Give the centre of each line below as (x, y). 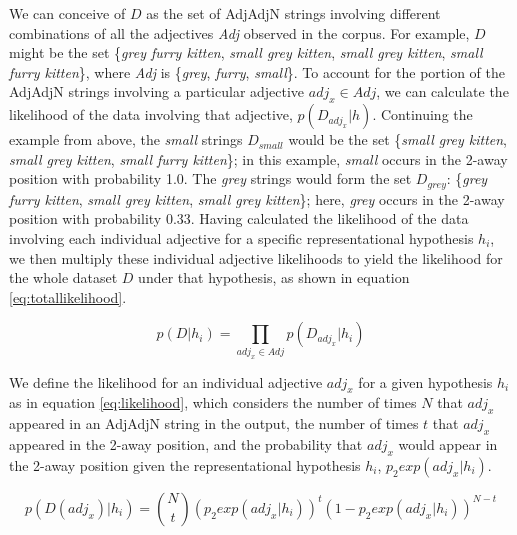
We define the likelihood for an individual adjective (166, 381)
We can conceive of (67, 13)
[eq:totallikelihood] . (68, 296)
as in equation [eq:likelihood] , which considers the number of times (213, 402)
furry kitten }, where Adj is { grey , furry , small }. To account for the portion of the (257, 71)
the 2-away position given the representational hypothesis (185, 464)
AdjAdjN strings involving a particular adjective (157, 91)
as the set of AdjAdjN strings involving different (293, 13)
